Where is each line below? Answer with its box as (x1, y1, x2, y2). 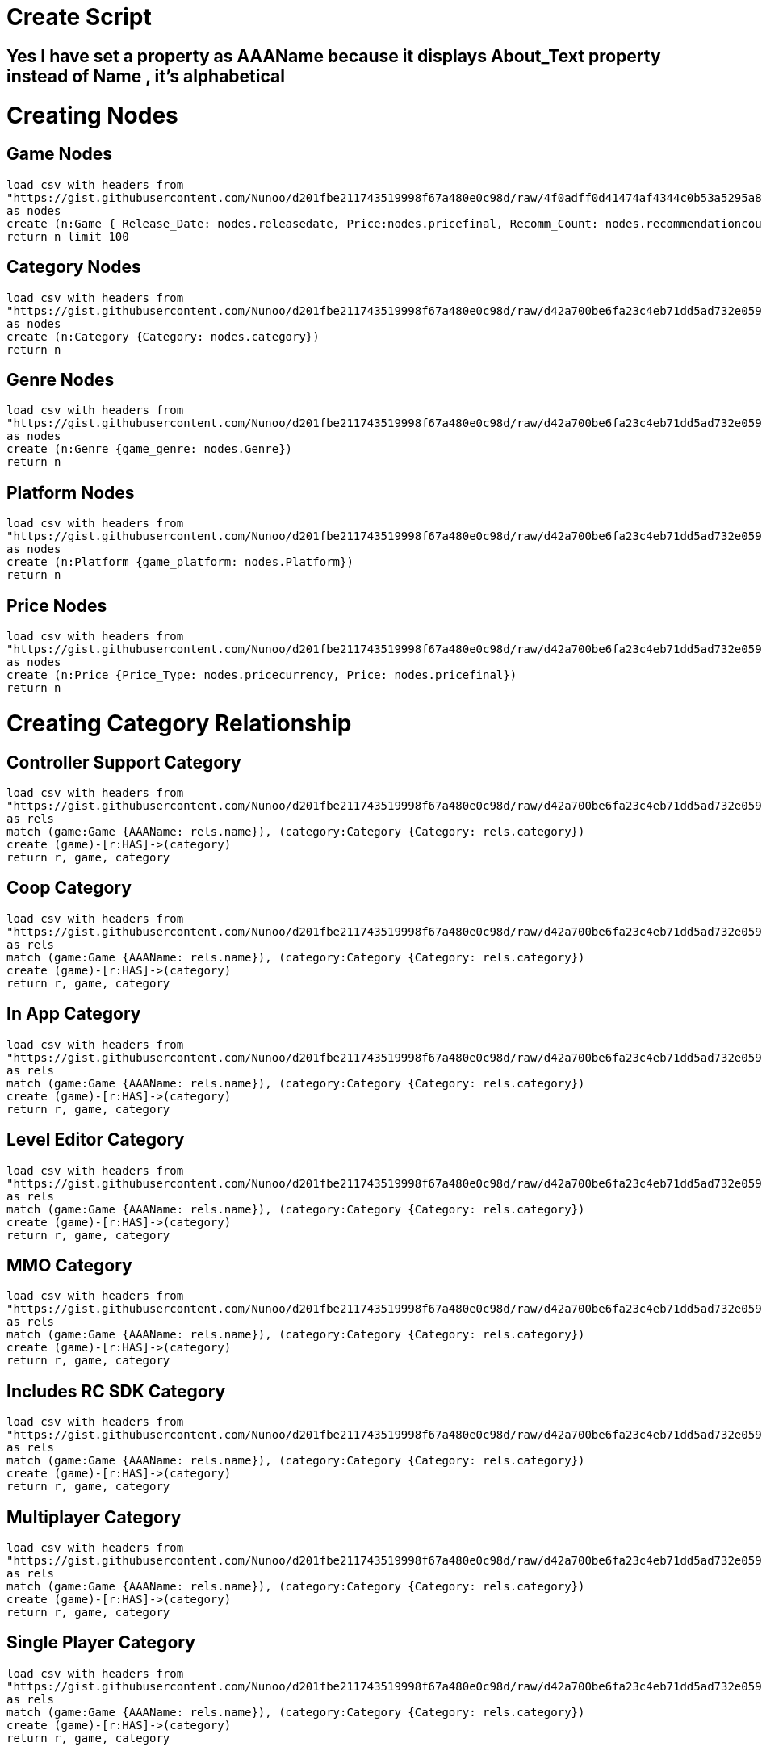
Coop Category (6, 878, 132, 899)
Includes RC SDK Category (6, 1380, 226, 1401)
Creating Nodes (6, 101, 178, 129)
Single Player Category (6, 1632, 195, 1653)
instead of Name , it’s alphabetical (6, 65, 285, 86)
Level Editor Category (6, 1129, 185, 1150)
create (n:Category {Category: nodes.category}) (6, 329, 320, 343)
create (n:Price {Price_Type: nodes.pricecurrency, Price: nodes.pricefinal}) (6, 668, 517, 682)
